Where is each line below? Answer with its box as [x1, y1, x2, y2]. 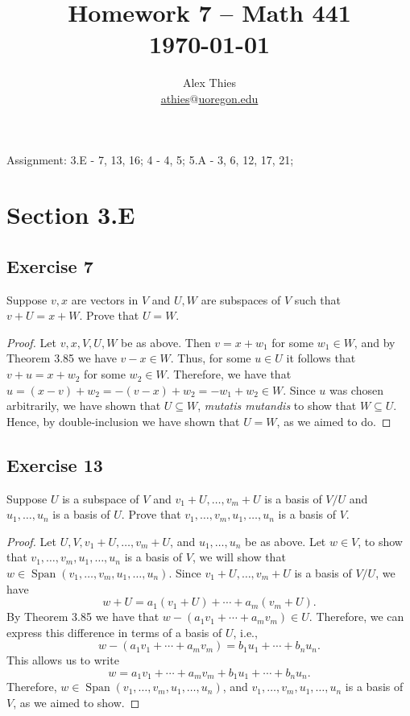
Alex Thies [182, 74, 237, 91]
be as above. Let [245, 532, 326, 549]
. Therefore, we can [309, 608, 404, 625]
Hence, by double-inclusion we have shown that [6, 412, 240, 429]
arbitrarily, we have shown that [6, 397, 161, 414]
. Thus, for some [170, 350, 251, 366]
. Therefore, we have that [166, 366, 292, 383]
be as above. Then [121, 333, 211, 350]
